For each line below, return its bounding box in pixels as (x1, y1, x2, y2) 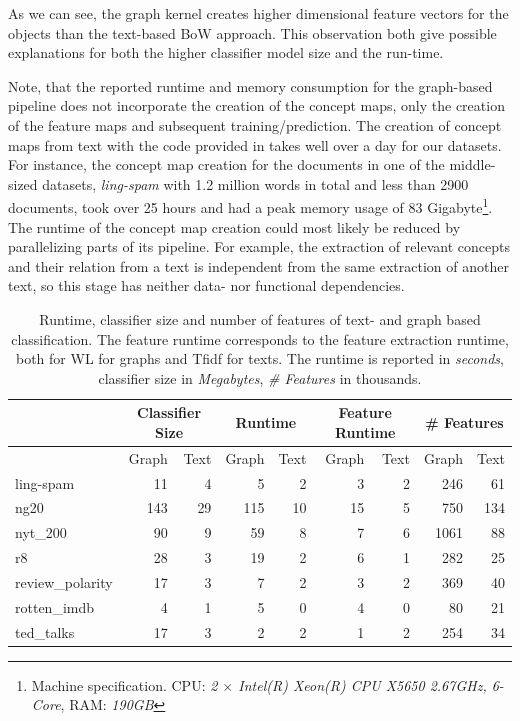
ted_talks (15, 621, 75, 642)
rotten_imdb (15, 596, 95, 617)
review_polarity (15, 572, 113, 592)
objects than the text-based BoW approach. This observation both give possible (8, 22, 497, 43)
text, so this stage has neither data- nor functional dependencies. (8, 275, 405, 296)
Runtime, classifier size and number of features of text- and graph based (39, 308, 481, 329)
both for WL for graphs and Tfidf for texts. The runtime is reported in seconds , (15, 348, 505, 369)
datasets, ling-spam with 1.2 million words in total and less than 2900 (42, 173, 469, 194)
